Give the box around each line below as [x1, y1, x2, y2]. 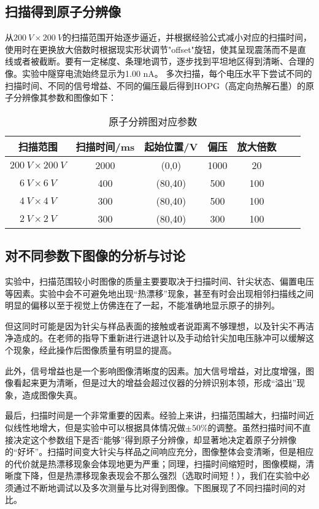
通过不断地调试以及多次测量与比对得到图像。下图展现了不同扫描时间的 [13, 481, 297, 494]
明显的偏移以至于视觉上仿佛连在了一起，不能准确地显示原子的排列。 [5, 299, 280, 312]
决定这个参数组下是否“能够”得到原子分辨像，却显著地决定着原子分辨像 [13, 433, 297, 446]
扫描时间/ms [75, 139, 135, 154]
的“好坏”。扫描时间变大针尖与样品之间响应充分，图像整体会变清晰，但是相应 [5, 445, 314, 458]
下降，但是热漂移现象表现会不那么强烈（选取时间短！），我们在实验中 [21, 469, 301, 482]
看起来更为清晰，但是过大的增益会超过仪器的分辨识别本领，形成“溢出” [13, 376, 297, 389]
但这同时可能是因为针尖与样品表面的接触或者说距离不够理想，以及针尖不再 [5, 319, 306, 332]
